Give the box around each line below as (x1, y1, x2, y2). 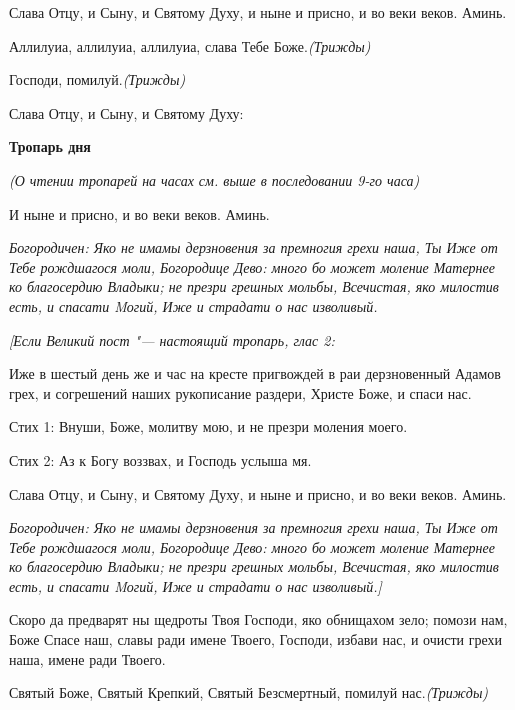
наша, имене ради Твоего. (9, 648, 166, 669)
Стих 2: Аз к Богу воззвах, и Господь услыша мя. (9, 449, 312, 470)
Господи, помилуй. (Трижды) (9, 69, 186, 90)
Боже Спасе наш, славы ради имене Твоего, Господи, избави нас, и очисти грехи (9, 629, 502, 650)
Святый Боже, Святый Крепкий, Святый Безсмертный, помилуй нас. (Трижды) (9, 682, 489, 703)
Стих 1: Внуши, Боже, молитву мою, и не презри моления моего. (9, 416, 408, 437)
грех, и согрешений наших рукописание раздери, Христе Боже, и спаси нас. (9, 382, 472, 403)
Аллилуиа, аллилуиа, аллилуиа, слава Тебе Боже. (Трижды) (9, 35, 371, 56)
